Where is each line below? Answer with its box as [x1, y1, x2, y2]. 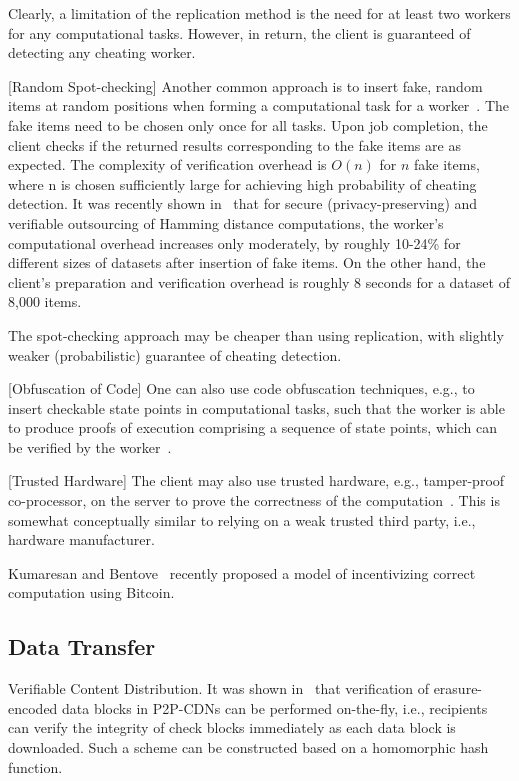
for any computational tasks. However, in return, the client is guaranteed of [8, 22, 471, 43]
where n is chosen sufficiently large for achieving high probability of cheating [8, 173, 477, 194]
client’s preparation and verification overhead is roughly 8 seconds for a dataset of [8, 271, 510, 292]
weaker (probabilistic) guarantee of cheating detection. [8, 344, 342, 365]
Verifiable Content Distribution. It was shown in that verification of [8, 678, 429, 699]
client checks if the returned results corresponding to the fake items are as [8, 134, 461, 155]
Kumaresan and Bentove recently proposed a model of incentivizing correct [8, 562, 476, 583]
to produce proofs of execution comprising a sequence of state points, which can [8, 417, 497, 438]
